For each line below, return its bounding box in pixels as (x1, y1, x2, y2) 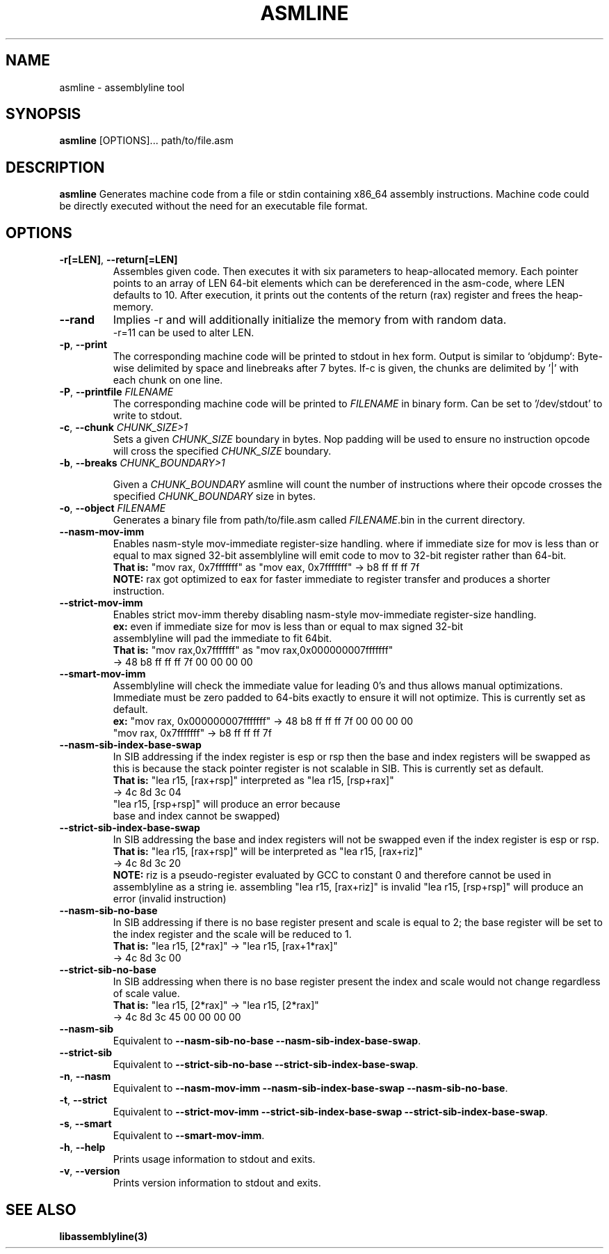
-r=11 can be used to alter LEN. (113, 327, 254, 339)
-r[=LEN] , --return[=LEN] (59, 253, 178, 266)
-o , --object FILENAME (59, 502, 166, 515)
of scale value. (113, 987, 180, 1000)
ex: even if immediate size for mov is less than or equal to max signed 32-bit (113, 620, 464, 633)
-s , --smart (59, 1118, 112, 1130)
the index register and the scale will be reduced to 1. (113, 928, 352, 941)
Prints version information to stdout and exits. (113, 1177, 321, 1189)
